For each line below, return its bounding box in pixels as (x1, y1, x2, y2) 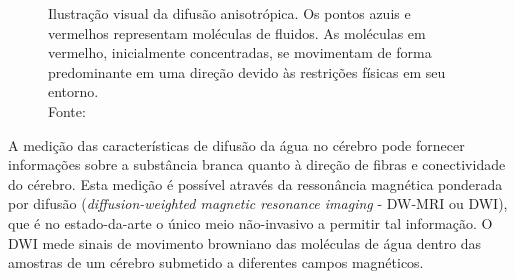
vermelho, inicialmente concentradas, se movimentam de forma (48, 42, 432, 63)
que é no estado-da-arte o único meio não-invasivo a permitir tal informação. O (8, 212, 493, 233)
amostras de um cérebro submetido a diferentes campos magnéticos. (8, 252, 424, 273)
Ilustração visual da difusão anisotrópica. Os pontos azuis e (48, 3, 411, 23)
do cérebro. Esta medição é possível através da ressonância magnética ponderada (8, 173, 503, 194)
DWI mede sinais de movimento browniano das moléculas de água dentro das (8, 232, 482, 253)
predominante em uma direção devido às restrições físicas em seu (48, 61, 446, 82)
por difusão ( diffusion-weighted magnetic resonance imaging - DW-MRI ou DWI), (8, 193, 508, 214)
